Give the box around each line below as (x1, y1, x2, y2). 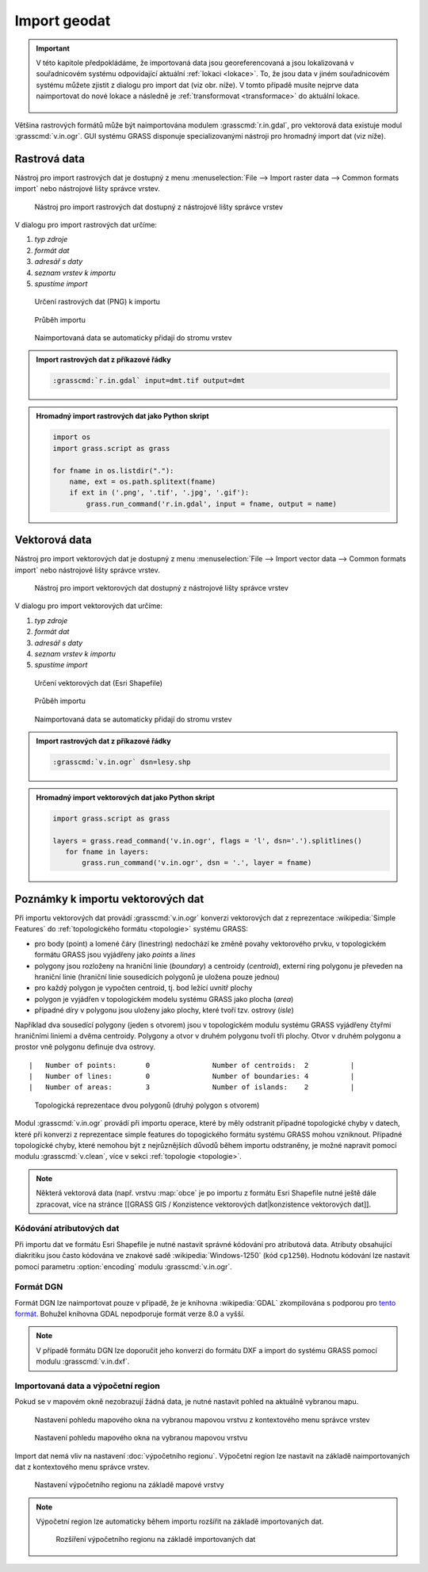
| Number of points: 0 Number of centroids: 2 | (29, 1061, 355, 1069)
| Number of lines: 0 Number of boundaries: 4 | (29, 1072, 355, 1081)
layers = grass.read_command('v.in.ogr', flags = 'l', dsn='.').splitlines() (52, 836, 362, 845)
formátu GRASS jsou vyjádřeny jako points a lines (34, 950, 196, 959)
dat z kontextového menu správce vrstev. (14, 1462, 150, 1471)
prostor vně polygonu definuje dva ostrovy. (14, 1042, 156, 1052)
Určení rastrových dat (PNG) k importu (34, 297, 160, 307)
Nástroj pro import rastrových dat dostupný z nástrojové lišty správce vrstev (34, 202, 283, 212)
